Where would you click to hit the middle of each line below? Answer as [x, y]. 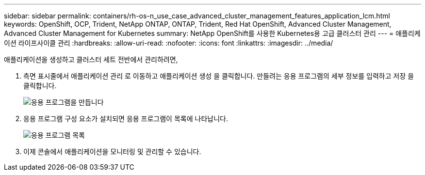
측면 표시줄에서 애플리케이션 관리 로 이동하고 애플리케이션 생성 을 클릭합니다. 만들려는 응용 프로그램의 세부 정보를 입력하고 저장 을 [219, 76]
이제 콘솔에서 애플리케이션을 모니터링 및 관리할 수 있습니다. [112, 151]
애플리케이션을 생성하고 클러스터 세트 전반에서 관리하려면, [91, 59]
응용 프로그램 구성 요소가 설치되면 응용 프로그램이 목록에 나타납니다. [126, 119]
